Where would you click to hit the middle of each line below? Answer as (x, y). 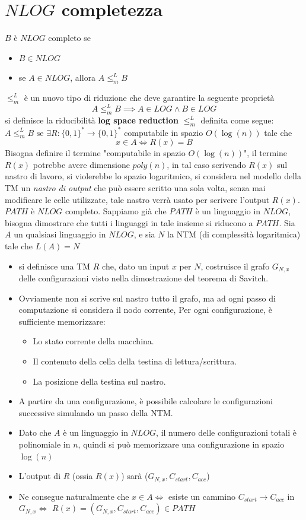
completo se (69, 38)
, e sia (144, 234)
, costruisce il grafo (235, 266)
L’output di (40, 476)
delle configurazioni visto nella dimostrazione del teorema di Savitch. (144, 278)
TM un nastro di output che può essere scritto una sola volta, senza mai (135, 188)
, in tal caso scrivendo (206, 164)
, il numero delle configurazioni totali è (227, 432)
